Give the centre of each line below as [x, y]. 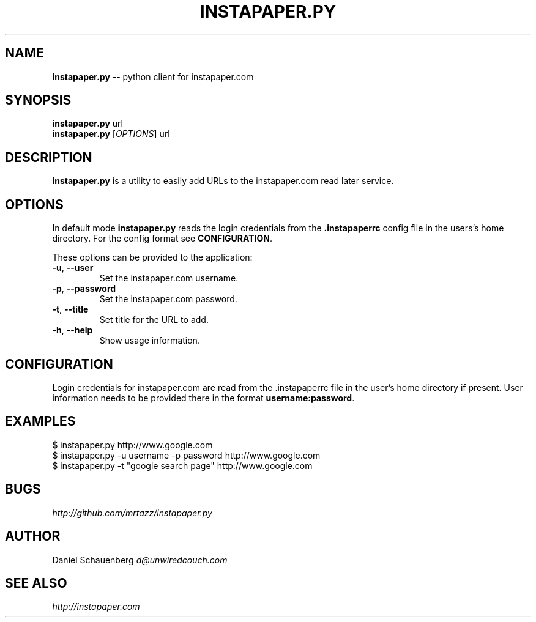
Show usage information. [150, 341]
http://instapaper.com [96, 607]
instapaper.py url [87, 124]
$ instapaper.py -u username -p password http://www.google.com [186, 455]
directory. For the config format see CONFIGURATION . [162, 239]
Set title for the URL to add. [154, 320]
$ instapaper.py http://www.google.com [132, 445]
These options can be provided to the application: [152, 257]
